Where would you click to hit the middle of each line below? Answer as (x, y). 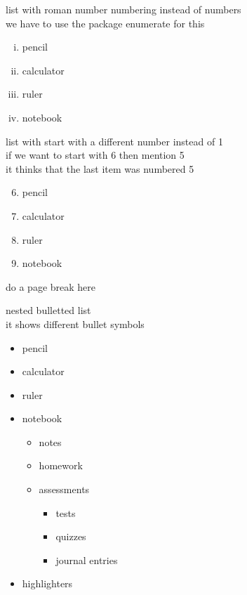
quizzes (71, 536)
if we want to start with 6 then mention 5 (95, 155)
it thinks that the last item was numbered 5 (100, 168)
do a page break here (51, 286)
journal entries (87, 560)
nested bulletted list (48, 310)
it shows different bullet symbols (75, 323)
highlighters (47, 583)
